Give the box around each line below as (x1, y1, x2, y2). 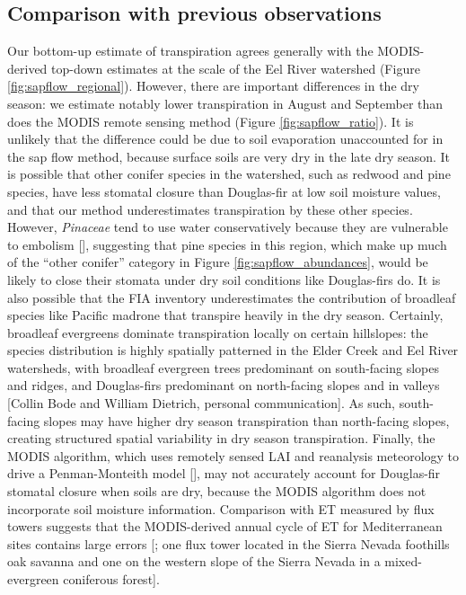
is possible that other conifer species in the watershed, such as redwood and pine (7, 164, 451, 183)
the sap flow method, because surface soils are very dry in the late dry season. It (7, 147, 451, 165)
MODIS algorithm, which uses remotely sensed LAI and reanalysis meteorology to (7, 446, 460, 465)
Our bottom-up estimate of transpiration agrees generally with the (7, 41, 374, 60)
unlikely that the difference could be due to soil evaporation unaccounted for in (7, 129, 444, 148)
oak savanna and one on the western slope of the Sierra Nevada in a (7, 552, 381, 571)
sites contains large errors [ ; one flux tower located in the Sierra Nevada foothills (7, 534, 450, 553)
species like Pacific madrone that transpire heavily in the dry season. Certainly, (7, 306, 444, 324)
